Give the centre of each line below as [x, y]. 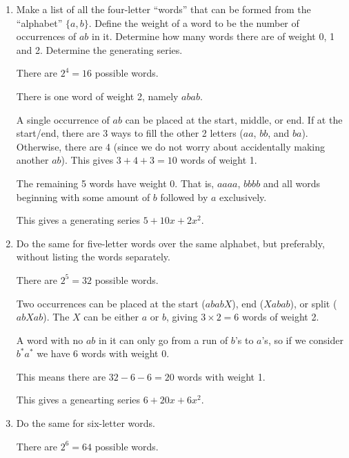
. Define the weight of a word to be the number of [194, 22]
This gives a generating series [78, 220]
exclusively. [243, 197]
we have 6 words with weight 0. [103, 353]
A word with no [50, 340]
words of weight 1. [219, 160]
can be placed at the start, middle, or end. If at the [234, 119]
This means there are [61, 376]
